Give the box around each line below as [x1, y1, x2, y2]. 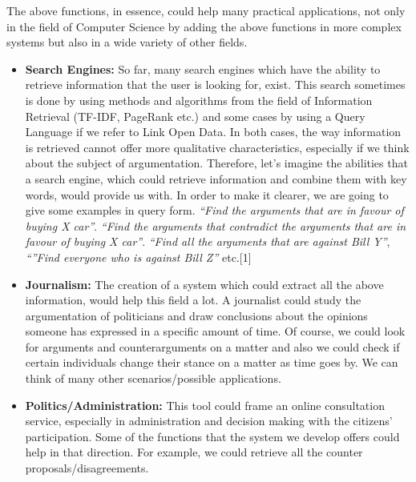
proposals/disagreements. [25, 460, 149, 476]
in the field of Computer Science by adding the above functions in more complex [6, 18, 402, 34]
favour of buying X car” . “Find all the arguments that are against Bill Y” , [25, 233, 390, 250]
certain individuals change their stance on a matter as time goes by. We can [25, 354, 398, 371]
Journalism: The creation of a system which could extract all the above [25, 275, 384, 292]
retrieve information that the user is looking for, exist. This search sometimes [25, 76, 406, 93]
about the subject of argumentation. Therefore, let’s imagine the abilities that [25, 155, 408, 171]
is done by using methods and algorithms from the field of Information [25, 91, 373, 108]
